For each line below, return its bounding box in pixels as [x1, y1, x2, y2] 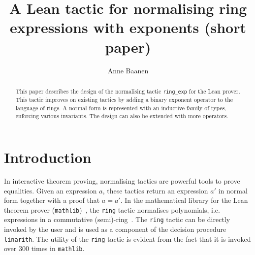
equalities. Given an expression [4, 185, 97, 195]
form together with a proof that [4, 195, 100, 205]
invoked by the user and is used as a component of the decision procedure [4, 224, 226, 234]
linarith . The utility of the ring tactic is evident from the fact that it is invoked [4, 233, 251, 244]
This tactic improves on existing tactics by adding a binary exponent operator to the [15, 96, 233, 104]
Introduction [4, 147, 92, 167]
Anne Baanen [107, 65, 149, 75]
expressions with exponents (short [9, 17, 247, 37]
